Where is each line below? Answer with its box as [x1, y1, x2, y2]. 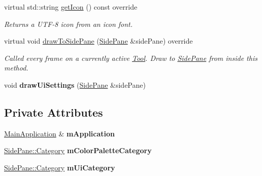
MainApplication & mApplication [4, 128, 115, 138]
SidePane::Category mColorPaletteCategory [4, 145, 152, 156]
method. [4, 62, 28, 73]
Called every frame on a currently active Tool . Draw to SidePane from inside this [4, 52, 257, 63]
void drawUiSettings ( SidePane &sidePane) [4, 79, 146, 90]
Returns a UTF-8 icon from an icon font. [4, 18, 133, 29]
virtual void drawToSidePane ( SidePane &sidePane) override [4, 36, 193, 46]
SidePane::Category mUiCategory [4, 162, 115, 172]
